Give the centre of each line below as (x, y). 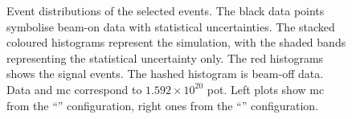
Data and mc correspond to (74, 89)
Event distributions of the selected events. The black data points (166, 10)
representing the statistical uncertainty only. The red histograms (165, 57)
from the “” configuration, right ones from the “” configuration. (163, 105)
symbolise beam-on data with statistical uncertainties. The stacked (171, 26)
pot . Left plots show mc (266, 89)
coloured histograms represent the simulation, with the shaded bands (176, 42)
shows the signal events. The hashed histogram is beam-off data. (165, 74)
